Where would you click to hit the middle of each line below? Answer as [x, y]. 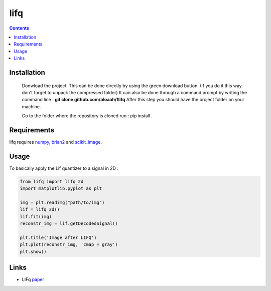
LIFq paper [33, 279]
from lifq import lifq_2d [52, 181]
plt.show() [33, 251]
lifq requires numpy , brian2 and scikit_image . [56, 142]
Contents [19, 28]
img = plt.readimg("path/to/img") [62, 203]
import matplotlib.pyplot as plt [61, 189]
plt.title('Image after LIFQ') [58, 238]
